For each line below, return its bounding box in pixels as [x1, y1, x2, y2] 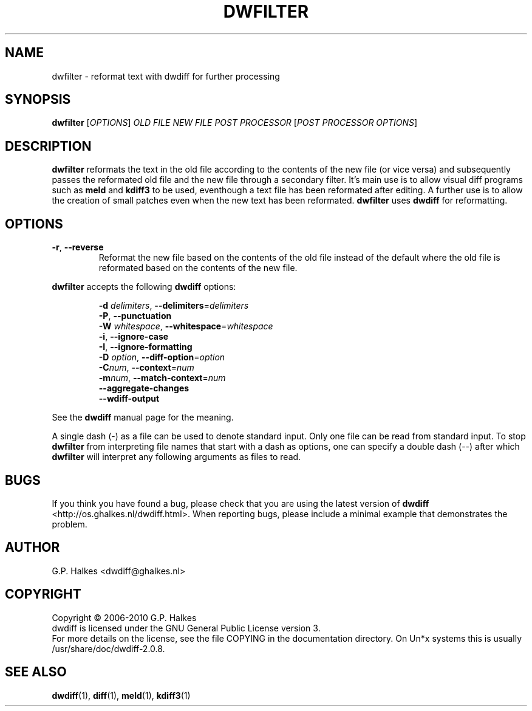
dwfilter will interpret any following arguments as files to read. [52, 452, 301, 462]
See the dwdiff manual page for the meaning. [52, 412, 234, 423]
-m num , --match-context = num [98, 373, 226, 383]
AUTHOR [5, 540, 60, 555]
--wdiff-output [98, 393, 160, 404]
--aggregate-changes [98, 383, 189, 394]
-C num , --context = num [98, 362, 194, 373]
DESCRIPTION [5, 138, 92, 154]
